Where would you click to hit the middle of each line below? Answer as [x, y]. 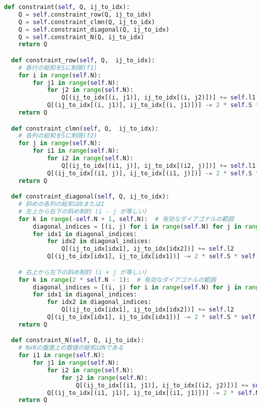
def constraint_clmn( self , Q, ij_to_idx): [85, 128]
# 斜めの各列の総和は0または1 [61, 204]
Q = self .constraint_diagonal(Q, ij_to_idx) [94, 29]
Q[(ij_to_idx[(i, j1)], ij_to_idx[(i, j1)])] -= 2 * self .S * [153, 105]
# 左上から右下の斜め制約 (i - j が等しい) [83, 211]
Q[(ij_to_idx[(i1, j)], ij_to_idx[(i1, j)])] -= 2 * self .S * [153, 173]
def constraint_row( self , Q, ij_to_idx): [83, 60]
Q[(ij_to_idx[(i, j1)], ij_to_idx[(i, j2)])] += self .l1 [159, 98]
